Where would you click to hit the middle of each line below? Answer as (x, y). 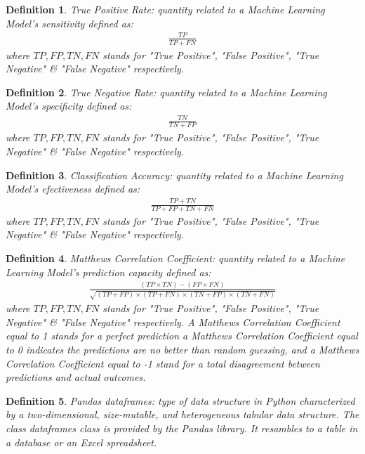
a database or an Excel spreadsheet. (81, 442)
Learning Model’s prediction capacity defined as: (108, 272)
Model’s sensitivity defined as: (69, 23)
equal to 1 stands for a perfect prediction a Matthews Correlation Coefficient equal (182, 336)
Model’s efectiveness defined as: (73, 189)
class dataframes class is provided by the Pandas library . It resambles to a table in (182, 428)
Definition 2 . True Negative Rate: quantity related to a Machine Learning (166, 92)
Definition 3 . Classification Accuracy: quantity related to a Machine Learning (174, 175)
